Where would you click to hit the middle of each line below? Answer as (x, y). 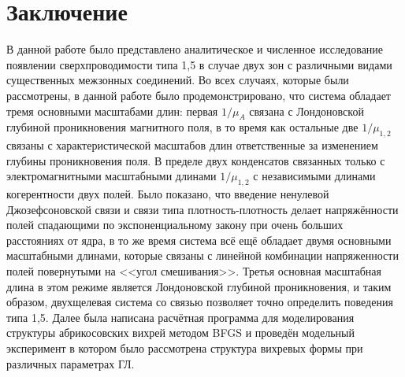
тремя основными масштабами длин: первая (112, 111)
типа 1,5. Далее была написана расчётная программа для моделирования (180, 317)
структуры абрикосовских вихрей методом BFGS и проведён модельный (180, 333)
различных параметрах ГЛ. (71, 363)
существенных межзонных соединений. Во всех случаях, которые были (178, 80)
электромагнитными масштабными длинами (111, 176)
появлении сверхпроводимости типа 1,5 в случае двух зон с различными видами (199, 64)
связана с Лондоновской (307, 111)
